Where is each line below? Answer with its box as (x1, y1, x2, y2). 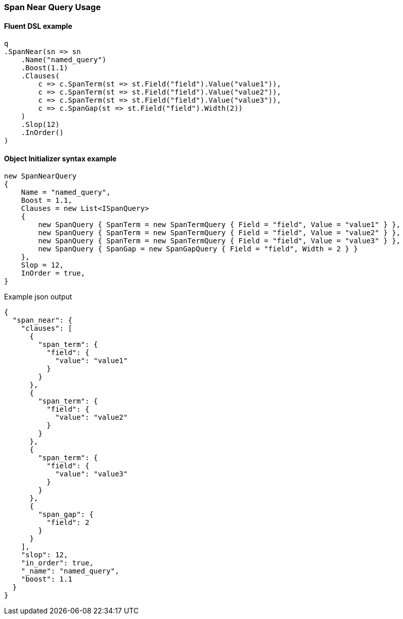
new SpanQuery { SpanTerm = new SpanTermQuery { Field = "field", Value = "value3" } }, (38, 237, 400, 245)
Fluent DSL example (4, 21, 72, 30)
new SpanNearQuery (4, 172, 77, 181)
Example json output (4, 292, 72, 301)
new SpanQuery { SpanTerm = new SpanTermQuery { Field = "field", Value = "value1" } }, (38, 220, 400, 229)
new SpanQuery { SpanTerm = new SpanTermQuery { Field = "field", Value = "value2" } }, (38, 229, 400, 237)
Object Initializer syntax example (4, 154, 117, 163)
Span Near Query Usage (4, 2, 101, 12)
